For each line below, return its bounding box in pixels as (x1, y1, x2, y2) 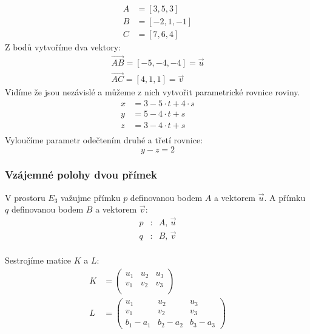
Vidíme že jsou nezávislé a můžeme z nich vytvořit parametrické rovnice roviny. (5, 86, 300, 98)
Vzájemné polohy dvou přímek (5, 167, 157, 182)
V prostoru (5, 191, 45, 203)
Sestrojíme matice (5, 254, 71, 267)
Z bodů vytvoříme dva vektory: (5, 41, 121, 53)
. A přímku (264, 191, 306, 203)
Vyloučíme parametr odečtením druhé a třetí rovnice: (5, 133, 203, 146)
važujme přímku (61, 191, 121, 203)
